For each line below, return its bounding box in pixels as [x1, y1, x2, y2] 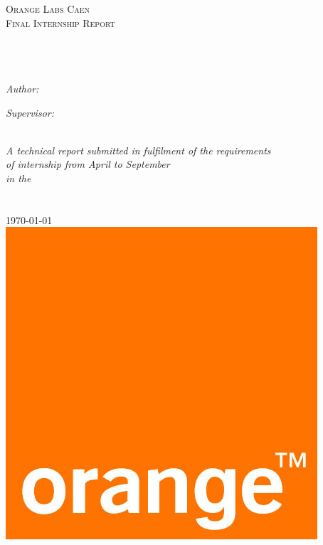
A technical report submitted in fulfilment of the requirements [6, 142, 271, 157]
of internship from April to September [6, 157, 170, 171]
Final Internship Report [6, 15, 115, 30]
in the [6, 170, 31, 185]
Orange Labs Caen [6, 1, 90, 16]
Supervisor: [6, 105, 54, 120]
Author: [6, 80, 39, 95]
